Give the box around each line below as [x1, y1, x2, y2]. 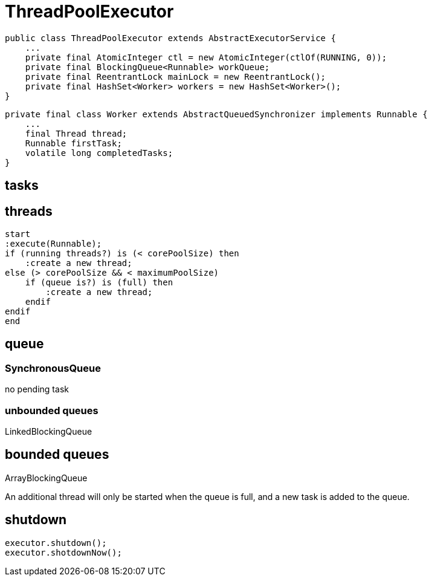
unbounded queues [5, 404, 98, 417]
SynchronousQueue [5, 362, 101, 374]
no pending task [5, 384, 69, 395]
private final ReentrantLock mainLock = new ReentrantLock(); [25, 71, 326, 82]
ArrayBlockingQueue [5, 472, 88, 483]
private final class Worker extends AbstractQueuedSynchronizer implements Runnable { [5, 109, 428, 119]
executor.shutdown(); [5, 537, 107, 548]
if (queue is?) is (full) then [25, 278, 173, 288]
